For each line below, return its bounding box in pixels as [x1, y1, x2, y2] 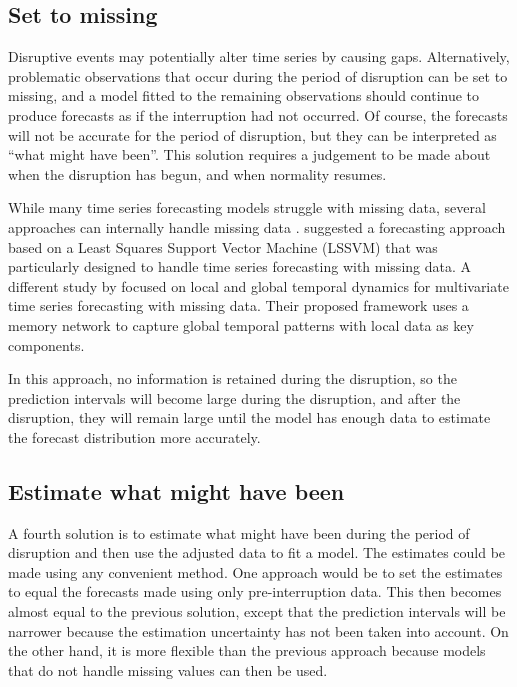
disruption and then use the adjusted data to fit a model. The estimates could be [8, 542, 506, 563]
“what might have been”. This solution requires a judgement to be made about [8, 144, 491, 165]
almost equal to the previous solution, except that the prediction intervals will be [8, 601, 506, 622]
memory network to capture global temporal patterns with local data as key [8, 314, 474, 335]
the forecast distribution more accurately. [8, 426, 261, 447]
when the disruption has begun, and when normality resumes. [8, 163, 387, 184]
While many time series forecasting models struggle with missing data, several [8, 197, 486, 218]
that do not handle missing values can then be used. [8, 659, 328, 680]
